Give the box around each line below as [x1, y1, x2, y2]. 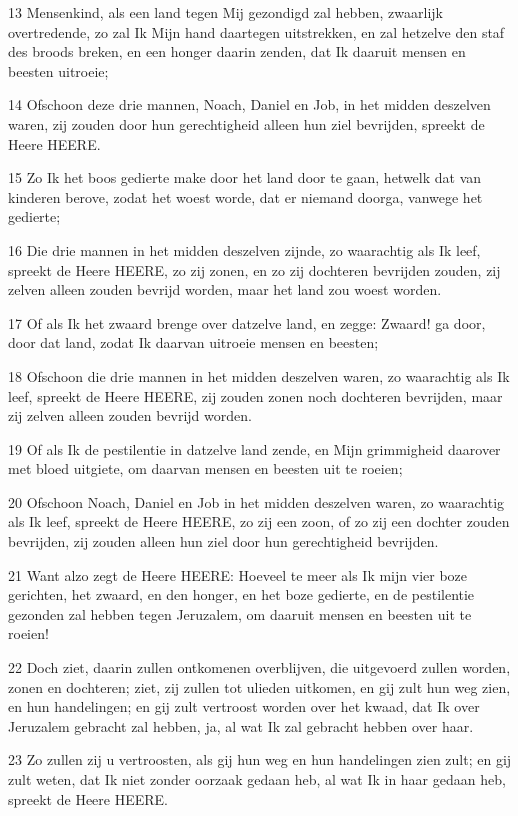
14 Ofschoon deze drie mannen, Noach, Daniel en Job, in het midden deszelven [8, 94, 491, 115]
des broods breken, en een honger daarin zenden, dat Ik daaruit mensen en [8, 41, 466, 62]
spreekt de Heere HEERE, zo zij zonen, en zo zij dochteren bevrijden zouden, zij [8, 259, 501, 280]
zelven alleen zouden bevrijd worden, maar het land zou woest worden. [8, 279, 442, 300]
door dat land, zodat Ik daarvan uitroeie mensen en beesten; [8, 332, 379, 353]
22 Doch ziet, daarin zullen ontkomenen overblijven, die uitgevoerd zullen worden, [8, 657, 511, 678]
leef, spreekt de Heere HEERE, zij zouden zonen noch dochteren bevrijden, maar [8, 385, 503, 406]
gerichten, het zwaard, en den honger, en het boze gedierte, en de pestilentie [8, 584, 475, 605]
